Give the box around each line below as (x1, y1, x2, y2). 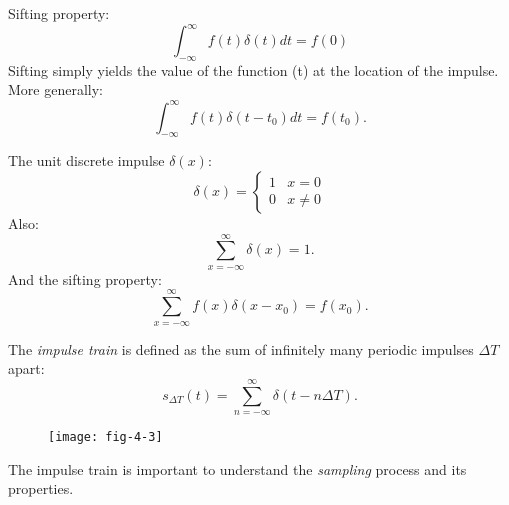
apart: (8, 358, 45, 379)
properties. (8, 478, 74, 499)
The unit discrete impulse (8, 150, 165, 171)
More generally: (8, 79, 103, 100)
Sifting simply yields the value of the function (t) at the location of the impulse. (8, 59, 499, 80)
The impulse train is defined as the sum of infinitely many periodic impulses (8, 338, 474, 359)
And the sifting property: (8, 268, 162, 289)
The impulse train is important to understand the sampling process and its (8, 458, 467, 479)
